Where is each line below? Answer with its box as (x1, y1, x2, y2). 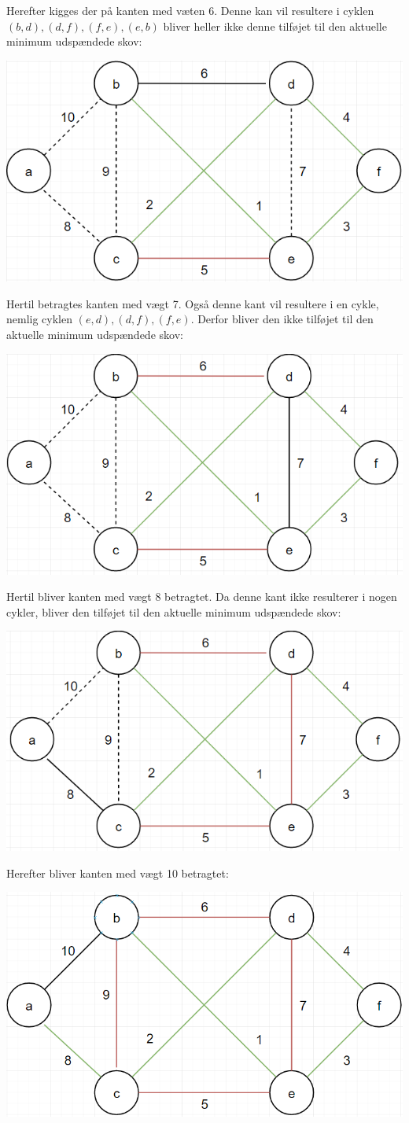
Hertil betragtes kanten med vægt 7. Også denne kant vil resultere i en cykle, (6, 295, 379, 311)
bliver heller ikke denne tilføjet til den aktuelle (163, 17, 387, 34)
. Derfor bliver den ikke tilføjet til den (190, 311, 374, 327)
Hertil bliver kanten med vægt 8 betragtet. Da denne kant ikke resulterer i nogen (6, 588, 397, 605)
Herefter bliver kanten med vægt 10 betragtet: (6, 864, 229, 881)
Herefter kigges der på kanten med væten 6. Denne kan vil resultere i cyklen (6, 2, 374, 18)
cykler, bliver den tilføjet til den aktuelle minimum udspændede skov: (6, 603, 341, 620)
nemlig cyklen (6, 311, 72, 327)
